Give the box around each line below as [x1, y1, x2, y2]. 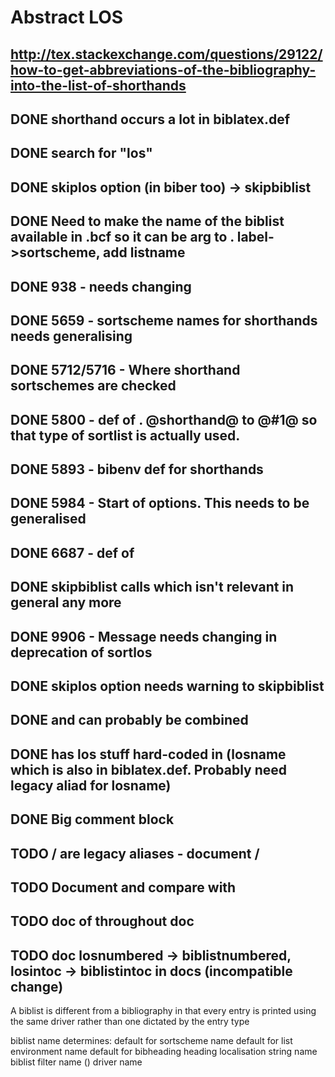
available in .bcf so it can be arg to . [10, 229, 235, 246]
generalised [10, 511, 87, 528]
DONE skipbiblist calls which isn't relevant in [10, 579, 295, 596]
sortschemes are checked [10, 377, 177, 395]
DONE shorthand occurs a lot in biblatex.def [10, 111, 291, 128]
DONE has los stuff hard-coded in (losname [10, 746, 287, 763]
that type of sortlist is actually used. [10, 427, 241, 444]
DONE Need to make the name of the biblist [10, 213, 285, 230]
